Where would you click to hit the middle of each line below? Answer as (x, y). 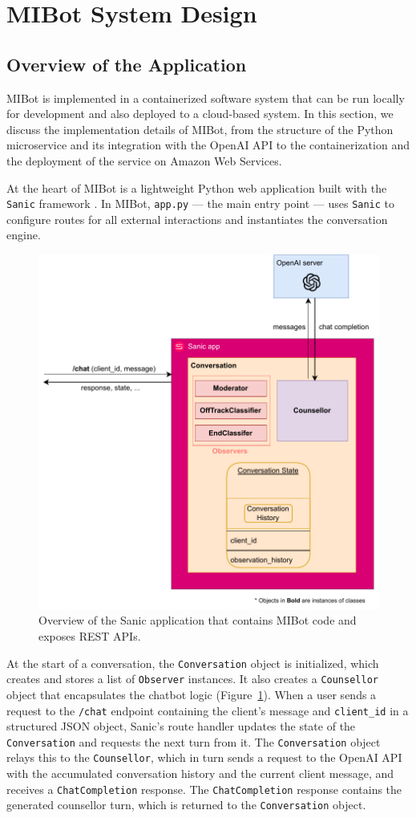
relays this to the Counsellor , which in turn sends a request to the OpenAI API (204, 757)
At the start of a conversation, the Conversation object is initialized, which (193, 663)
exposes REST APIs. (90, 636)
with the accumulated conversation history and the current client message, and (200, 773)
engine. (24, 235)
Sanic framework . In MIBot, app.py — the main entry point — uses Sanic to (201, 203)
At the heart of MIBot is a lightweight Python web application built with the (197, 187)
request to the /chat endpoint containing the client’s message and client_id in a (208, 710)
